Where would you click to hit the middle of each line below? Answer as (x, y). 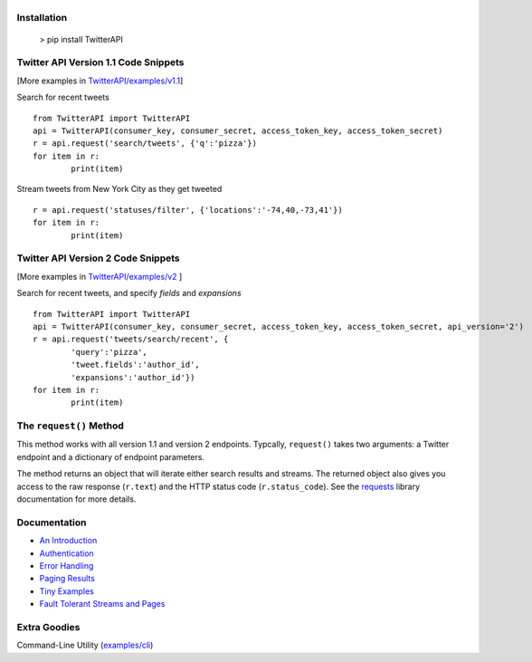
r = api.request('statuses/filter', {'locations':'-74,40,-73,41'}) (188, 210)
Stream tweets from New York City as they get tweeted (119, 189)
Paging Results (67, 579)
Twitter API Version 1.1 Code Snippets (100, 62)
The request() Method (70, 426)
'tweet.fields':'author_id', (136, 365)
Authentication (66, 553)
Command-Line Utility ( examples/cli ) (85, 645)
